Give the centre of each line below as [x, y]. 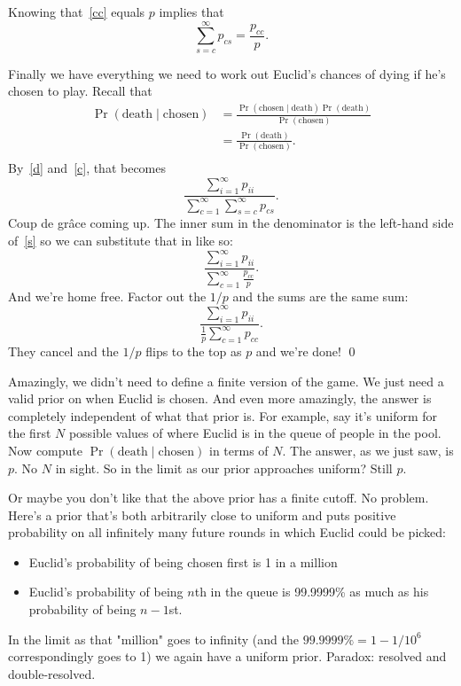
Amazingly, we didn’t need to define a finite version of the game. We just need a [226, 381]
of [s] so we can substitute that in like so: [121, 240]
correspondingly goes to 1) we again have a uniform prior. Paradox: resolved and [227, 656]
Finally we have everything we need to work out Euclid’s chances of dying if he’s [227, 73]
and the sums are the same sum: [320, 296]
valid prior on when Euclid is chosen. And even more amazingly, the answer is [220, 398]
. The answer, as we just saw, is [368, 450]
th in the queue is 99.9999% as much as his [312, 592]
